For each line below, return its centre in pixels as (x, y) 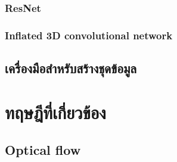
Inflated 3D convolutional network (89, 35)
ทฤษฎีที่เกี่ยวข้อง (55, 112)
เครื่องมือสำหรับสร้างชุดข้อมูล (71, 68)
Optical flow (43, 150)
